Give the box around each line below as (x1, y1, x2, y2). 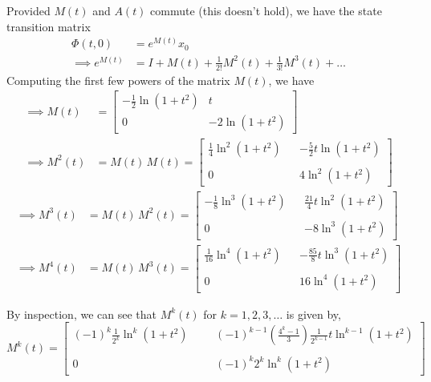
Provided (6, 2, 51, 18)
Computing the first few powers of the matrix (6, 71, 230, 88)
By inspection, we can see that (6, 305, 157, 322)
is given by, (286, 305, 341, 322)
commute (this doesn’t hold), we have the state (150, 2, 382, 18)
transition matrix (6, 18, 91, 34)
